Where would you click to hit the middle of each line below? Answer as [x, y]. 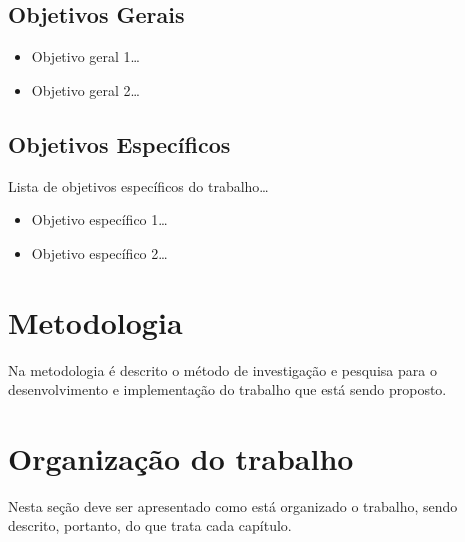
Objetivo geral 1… [86, 56]
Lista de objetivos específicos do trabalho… [138, 185]
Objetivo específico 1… [99, 219]
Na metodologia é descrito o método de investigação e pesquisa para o [222, 369]
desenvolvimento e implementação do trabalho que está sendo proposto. [227, 389]
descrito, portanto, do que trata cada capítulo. [150, 525]
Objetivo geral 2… [86, 89]
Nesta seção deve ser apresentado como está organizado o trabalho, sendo [233, 505]
